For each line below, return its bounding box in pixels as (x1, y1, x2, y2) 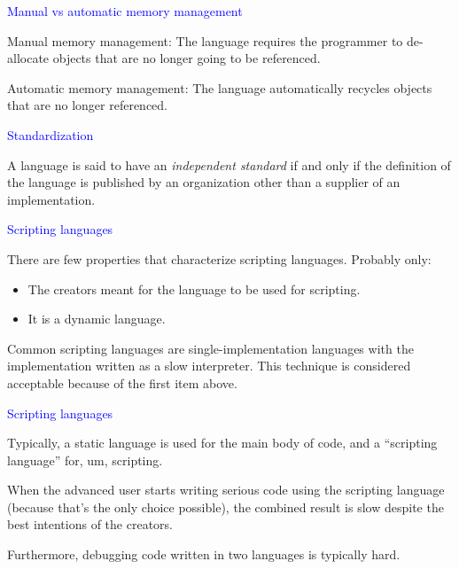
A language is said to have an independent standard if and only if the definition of (7, 155, 451, 174)
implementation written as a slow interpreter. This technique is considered (7, 356, 411, 375)
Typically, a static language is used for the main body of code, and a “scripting (7, 433, 438, 452)
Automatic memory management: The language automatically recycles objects (7, 78, 432, 97)
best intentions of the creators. (7, 515, 173, 534)
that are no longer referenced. (7, 96, 167, 114)
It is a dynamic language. (27, 309, 166, 328)
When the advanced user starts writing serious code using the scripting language (7, 480, 445, 499)
